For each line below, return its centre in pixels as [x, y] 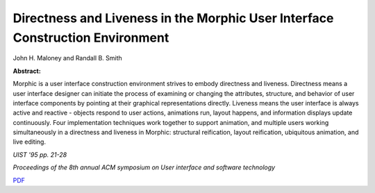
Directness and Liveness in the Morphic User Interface [173, 18]
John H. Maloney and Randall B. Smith [68, 58]
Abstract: [27, 71]
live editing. [30, 142]
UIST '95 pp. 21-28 [40, 154]
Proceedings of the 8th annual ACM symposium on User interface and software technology [144, 167]
